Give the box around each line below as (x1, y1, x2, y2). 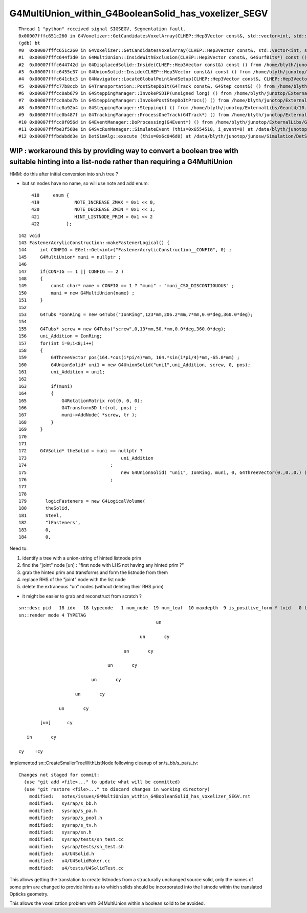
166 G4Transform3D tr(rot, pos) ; (18, 405, 138, 411)
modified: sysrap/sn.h (29, 829, 92, 835)
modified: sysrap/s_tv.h (29, 822, 97, 828)
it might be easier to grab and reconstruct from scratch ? (22, 593, 142, 599)
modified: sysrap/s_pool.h (29, 815, 102, 821)
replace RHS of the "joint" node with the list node (22, 577, 126, 582)
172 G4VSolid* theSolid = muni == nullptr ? (18, 448, 143, 454)
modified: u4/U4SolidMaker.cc (29, 858, 111, 864)
